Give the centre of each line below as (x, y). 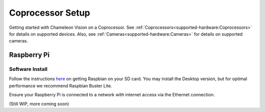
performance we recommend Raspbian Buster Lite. (61, 86)
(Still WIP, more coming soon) (39, 104)
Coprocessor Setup (50, 13)
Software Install (28, 69)
